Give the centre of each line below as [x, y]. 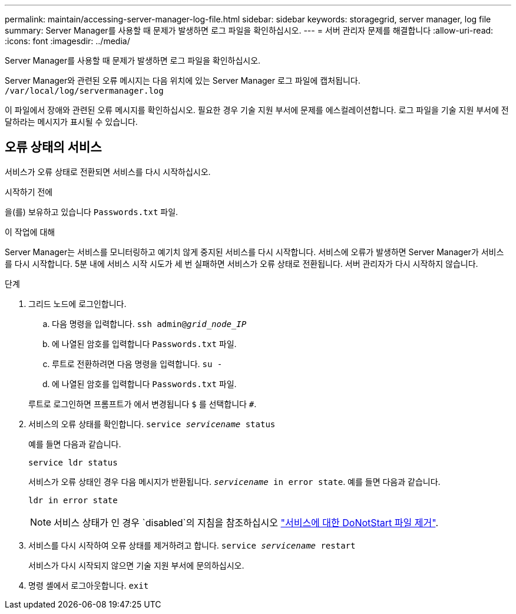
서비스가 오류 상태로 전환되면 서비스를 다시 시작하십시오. [108, 171]
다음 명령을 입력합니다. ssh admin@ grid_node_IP [149, 323]
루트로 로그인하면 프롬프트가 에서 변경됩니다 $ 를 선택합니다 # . [143, 404]
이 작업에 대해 [30, 232]
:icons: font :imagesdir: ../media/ [67, 41]
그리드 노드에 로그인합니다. [77, 303]
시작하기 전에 [29, 192]
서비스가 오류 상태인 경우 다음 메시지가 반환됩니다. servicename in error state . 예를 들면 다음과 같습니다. [234, 481]
